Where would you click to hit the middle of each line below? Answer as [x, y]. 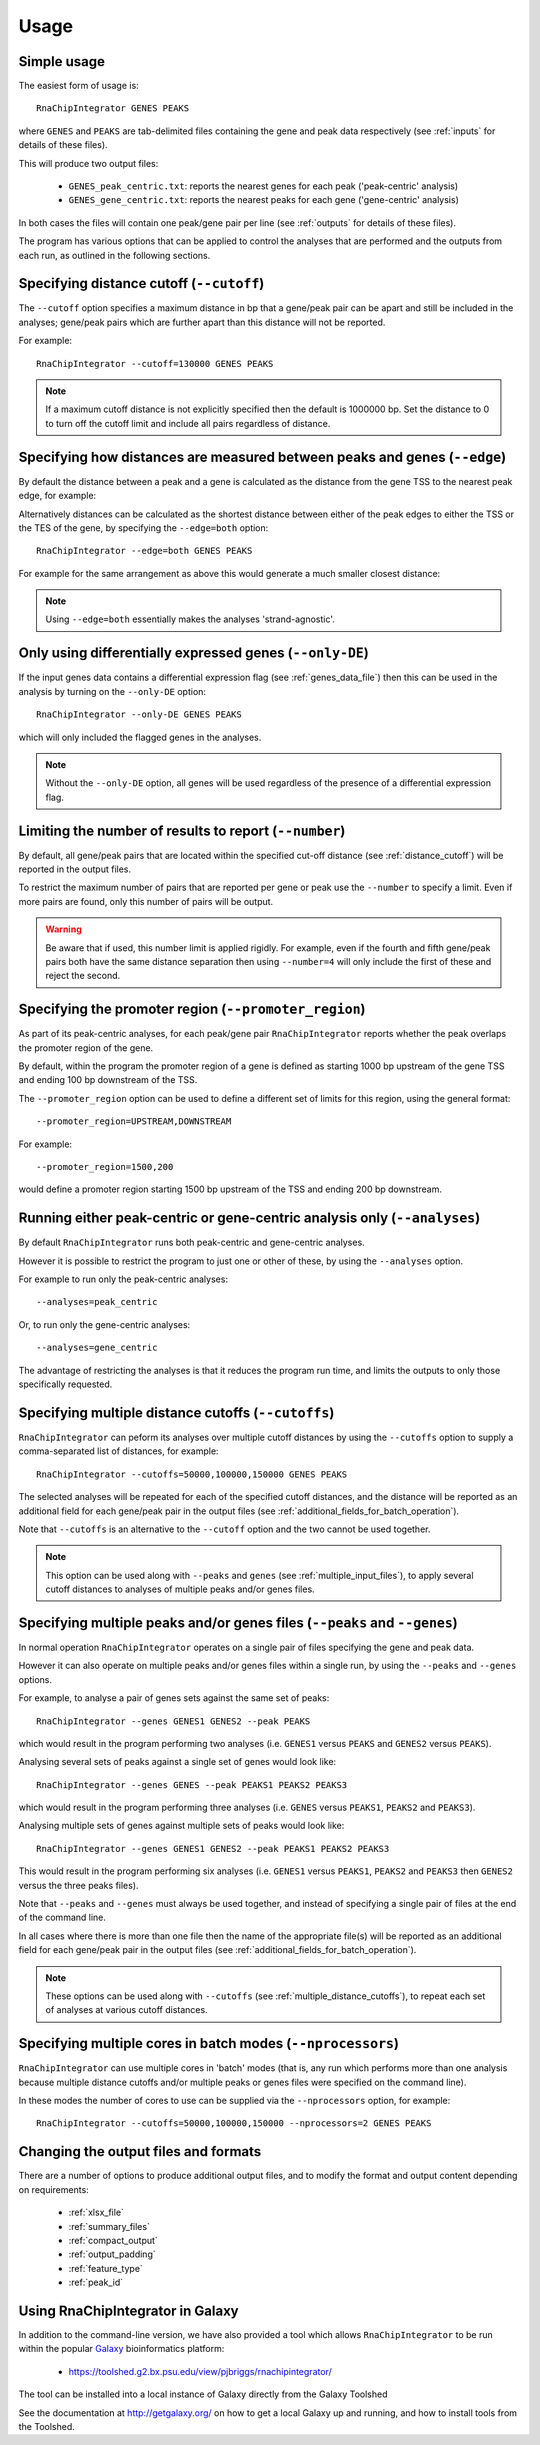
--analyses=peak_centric [97, 1302]
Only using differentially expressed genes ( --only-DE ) [193, 653]
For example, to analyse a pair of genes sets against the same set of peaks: [174, 1698]
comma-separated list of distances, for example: [118, 1451]
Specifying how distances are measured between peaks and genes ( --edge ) [262, 456]
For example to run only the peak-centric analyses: [123, 1279]
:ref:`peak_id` [96, 2282]
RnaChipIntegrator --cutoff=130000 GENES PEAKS [155, 363]
